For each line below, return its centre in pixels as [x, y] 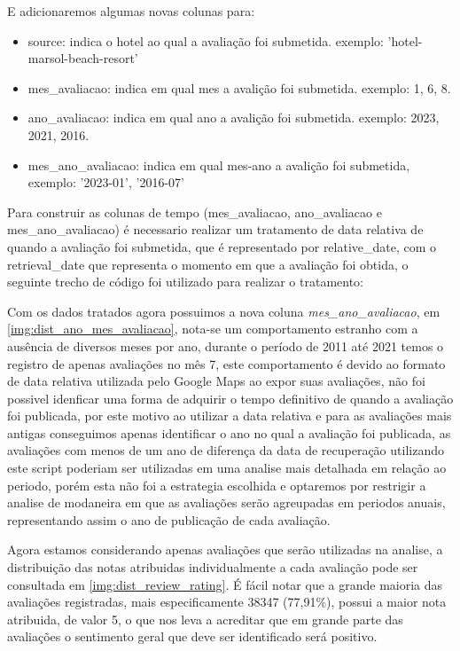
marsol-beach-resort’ [83, 58]
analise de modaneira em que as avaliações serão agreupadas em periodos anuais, [226, 502]
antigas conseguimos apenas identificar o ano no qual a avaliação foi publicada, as [229, 432]
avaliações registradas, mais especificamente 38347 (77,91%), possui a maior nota [227, 602]
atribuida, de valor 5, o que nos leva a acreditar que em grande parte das [205, 619]
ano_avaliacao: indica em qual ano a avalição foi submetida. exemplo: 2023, [234, 118]
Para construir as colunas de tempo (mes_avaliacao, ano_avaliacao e [195, 212]
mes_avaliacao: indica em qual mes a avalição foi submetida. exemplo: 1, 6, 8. [239, 87]
